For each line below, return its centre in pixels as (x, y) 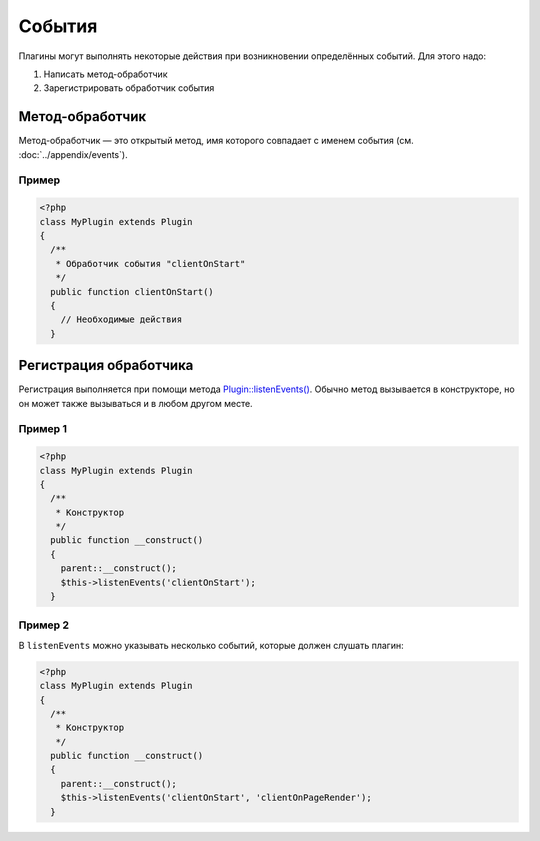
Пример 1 (42, 429)
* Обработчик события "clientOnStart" (150, 263)
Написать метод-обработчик (105, 74)
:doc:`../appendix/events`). (73, 154)
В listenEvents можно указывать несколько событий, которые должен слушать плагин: (211, 645)
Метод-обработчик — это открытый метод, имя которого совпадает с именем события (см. (216, 141)
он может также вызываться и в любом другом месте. (136, 403)
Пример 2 (44, 625)
